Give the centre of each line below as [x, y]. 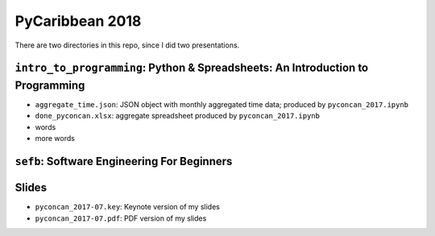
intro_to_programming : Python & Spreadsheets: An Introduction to [192, 68]
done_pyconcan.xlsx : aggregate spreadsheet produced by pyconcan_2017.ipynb [177, 116]
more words [55, 139]
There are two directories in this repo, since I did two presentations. [127, 45]
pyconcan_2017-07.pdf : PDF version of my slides [121, 218]
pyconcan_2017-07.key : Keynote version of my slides [128, 207]
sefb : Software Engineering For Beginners [124, 161]
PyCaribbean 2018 [78, 21]
